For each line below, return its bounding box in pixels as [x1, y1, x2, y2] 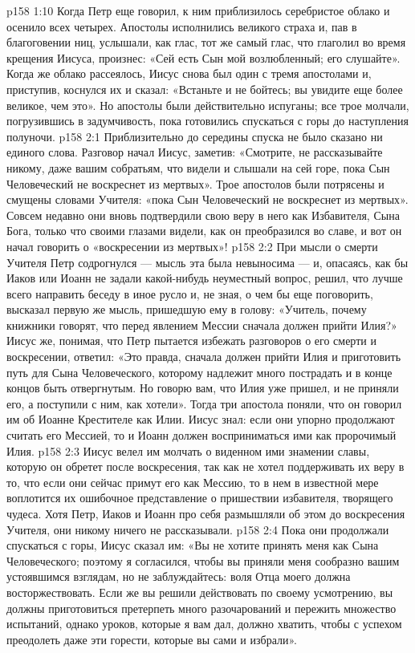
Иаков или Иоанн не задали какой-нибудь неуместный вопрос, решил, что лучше [6, 270, 403, 286]
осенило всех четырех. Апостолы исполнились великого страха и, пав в [6, 18, 357, 34]
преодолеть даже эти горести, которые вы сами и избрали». [6, 631, 297, 647]
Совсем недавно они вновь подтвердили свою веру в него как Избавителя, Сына [6, 206, 400, 223]
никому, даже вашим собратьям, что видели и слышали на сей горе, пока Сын [6, 159, 390, 176]
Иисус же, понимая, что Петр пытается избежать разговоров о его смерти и [6, 332, 376, 349]
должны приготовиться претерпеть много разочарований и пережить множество [6, 599, 397, 616]
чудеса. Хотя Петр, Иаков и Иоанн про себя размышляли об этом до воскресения [6, 505, 405, 521]
